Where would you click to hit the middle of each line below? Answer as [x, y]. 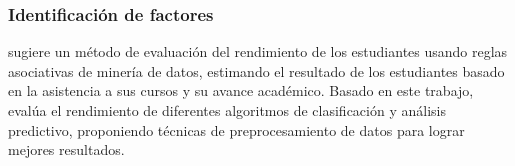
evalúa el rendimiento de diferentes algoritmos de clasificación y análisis [227, 110]
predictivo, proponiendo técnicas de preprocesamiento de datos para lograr [236, 129]
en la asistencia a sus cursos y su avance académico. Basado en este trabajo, [241, 90]
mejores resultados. [66, 149]
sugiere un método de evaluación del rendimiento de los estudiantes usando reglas [258, 51]
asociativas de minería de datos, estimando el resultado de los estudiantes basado [256, 70]
